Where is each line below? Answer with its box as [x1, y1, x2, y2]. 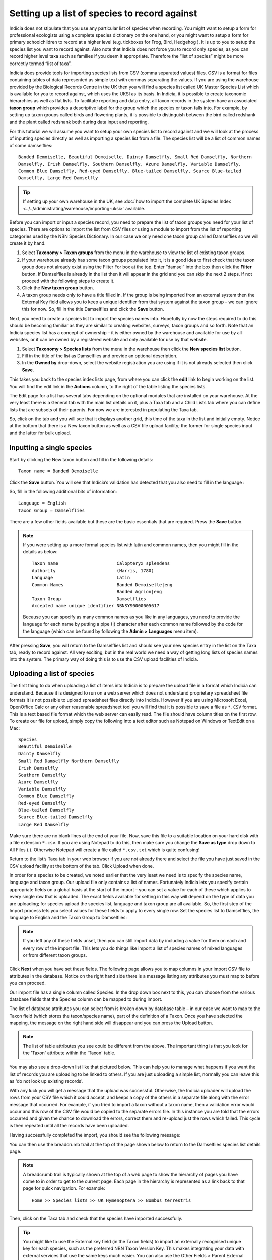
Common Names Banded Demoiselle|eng [32, 582, 173, 587]
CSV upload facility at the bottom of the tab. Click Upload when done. [9, 863, 154, 869]
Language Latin [32, 575, 130, 581]
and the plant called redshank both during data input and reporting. [9, 119, 149, 125]
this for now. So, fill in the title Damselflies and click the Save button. [22, 306, 164, 312]
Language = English [18, 500, 66, 506]
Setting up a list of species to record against [9, 8, 197, 19]
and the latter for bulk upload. [9, 430, 71, 436]
